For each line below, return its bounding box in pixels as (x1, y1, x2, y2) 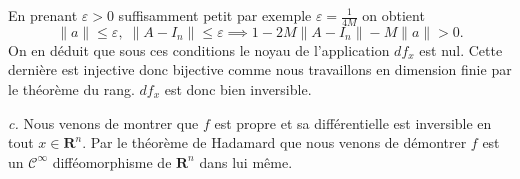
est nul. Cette (419, 39, 503, 60)
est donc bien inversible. (164, 79, 312, 100)
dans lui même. (199, 151, 293, 172)
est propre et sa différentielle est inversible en (214, 112, 492, 133)
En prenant (8, 5, 78, 25)
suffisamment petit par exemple (118, 5, 312, 25)
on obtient (362, 5, 425, 25)
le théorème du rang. (8, 79, 135, 100)
